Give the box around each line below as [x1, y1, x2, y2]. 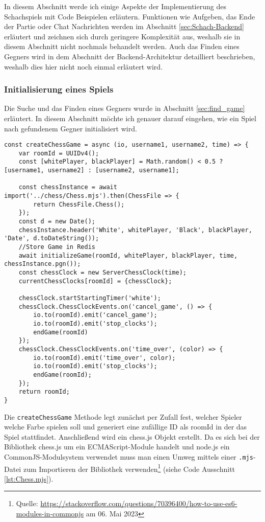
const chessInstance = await [18, 184, 117, 191]
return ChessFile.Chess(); [33, 200, 125, 208]
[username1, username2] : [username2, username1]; [4, 167, 179, 174]
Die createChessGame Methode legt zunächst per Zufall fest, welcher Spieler [4, 411, 242, 422]
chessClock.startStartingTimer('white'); [18, 294, 161, 302]
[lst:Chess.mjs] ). [4, 473, 54, 484]
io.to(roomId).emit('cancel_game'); [33, 311, 157, 319]
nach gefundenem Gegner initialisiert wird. [4, 123, 137, 133]
